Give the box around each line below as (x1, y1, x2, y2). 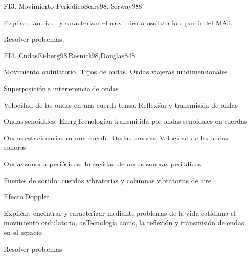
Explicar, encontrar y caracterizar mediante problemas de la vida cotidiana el (4, 208, 236, 218)
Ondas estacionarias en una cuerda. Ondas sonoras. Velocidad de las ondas (4, 132, 228, 142)
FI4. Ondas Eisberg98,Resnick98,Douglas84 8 (4, 50, 135, 60)
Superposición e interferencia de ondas (4, 83, 119, 93)
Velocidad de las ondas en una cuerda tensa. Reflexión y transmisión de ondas (4, 99, 238, 110)
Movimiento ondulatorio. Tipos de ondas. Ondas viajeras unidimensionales (4, 67, 228, 77)
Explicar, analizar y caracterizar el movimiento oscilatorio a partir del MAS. (4, 17, 233, 27)
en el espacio (4, 227, 42, 237)
